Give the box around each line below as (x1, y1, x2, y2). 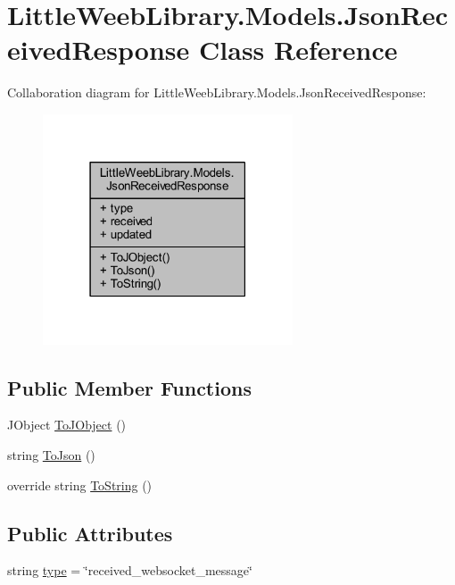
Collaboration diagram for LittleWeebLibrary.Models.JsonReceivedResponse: (7, 83, 426, 102)
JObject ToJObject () (7, 415, 127, 434)
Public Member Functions (7, 373, 252, 401)
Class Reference (199, 31, 398, 68)
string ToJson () (7, 445, 95, 464)
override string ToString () (7, 475, 153, 494)
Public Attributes (7, 519, 173, 547)
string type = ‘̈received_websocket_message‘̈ (7, 561, 252, 580)
